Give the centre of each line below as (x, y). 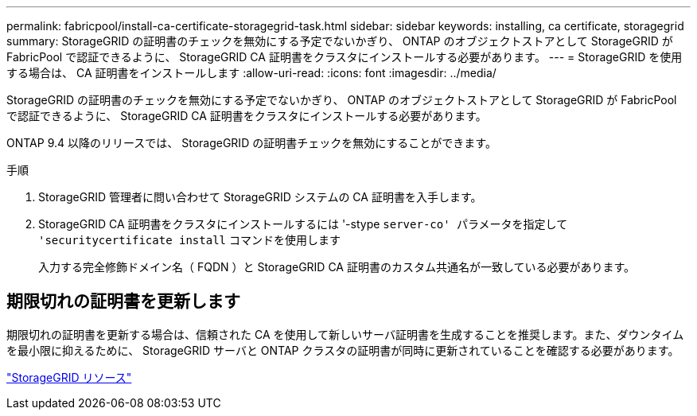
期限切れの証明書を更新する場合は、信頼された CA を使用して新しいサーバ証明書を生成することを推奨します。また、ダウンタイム (345, 334)
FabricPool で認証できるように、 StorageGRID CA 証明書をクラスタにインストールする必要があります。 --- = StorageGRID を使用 (345, 57)
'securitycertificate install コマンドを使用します (189, 240)
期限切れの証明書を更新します (123, 301)
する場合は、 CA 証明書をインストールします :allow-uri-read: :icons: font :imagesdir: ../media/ (251, 73)
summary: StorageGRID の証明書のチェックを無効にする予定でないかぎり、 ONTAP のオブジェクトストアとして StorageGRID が (340, 41)
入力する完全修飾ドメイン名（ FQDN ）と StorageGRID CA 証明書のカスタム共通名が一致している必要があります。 (337, 267)
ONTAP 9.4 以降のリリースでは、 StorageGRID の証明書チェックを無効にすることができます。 (251, 143)
